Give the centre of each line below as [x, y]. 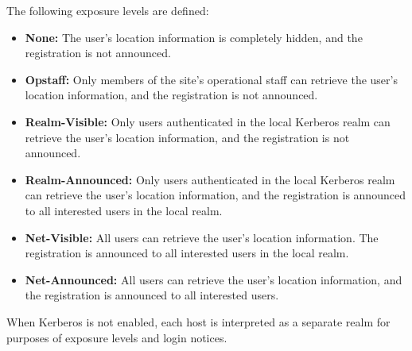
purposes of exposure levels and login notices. [117, 337]
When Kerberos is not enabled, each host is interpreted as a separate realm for [198, 321]
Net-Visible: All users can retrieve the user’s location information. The [202, 237]
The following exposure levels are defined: [108, 10]
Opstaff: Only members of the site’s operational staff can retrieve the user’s [211, 79]
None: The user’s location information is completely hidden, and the [194, 37]
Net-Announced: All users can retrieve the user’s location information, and [214, 279]
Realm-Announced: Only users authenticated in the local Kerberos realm [210, 179]
